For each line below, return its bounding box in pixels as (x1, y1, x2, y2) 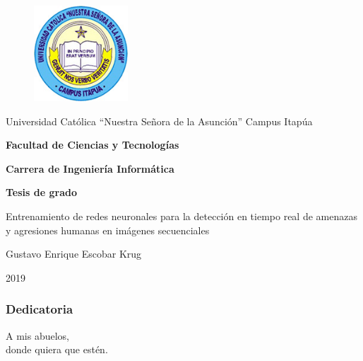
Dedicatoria (6, 300, 73, 318)
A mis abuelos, (6, 328, 69, 343)
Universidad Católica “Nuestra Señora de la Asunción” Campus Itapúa (6, 113, 313, 128)
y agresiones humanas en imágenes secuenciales (6, 222, 210, 237)
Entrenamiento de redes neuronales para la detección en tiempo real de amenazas (6, 208, 357, 223)
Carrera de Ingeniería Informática (6, 161, 174, 176)
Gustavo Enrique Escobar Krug (6, 246, 142, 261)
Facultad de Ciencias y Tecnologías (6, 137, 179, 152)
